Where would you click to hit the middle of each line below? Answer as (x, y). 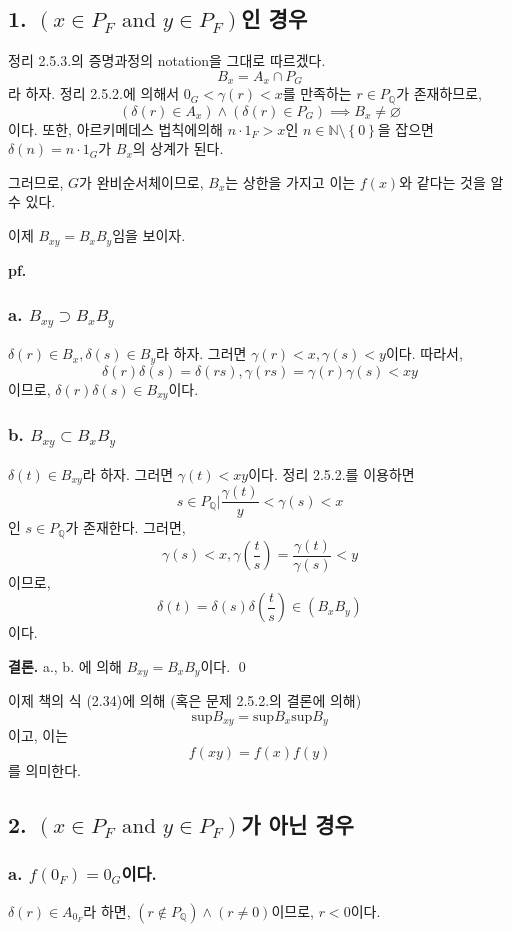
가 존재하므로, (439, 93)
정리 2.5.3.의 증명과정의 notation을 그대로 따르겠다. (167, 60)
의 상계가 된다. (178, 148)
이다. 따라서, (424, 353)
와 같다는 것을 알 (451, 181)
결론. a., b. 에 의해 (65, 665)
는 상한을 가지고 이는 (290, 181)
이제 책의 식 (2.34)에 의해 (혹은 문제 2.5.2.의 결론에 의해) (185, 700)
